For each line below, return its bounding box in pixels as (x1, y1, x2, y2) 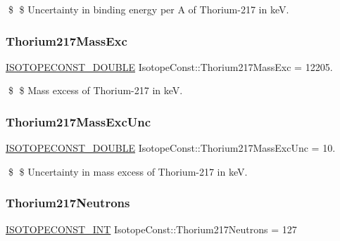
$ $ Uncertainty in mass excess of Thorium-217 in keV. (8, 164, 248, 178)
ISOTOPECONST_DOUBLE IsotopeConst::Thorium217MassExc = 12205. (6, 59, 333, 74)
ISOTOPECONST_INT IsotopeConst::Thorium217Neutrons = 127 (6, 221, 297, 236)
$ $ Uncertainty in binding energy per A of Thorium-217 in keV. (8, 2, 289, 16)
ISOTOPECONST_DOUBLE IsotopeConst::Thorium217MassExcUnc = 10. (6, 141, 336, 155)
